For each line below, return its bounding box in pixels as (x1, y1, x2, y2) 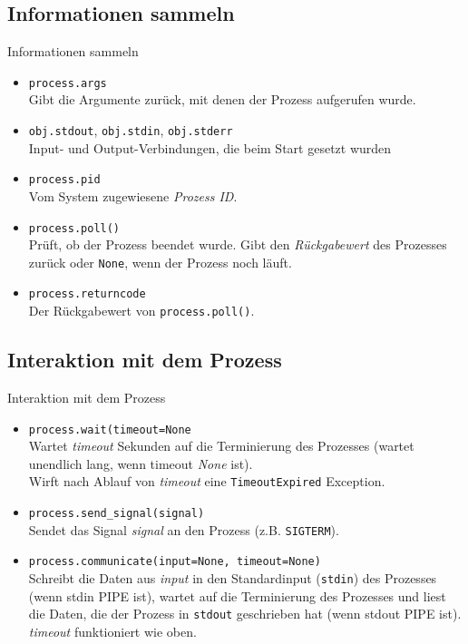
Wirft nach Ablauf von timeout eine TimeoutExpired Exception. (28, 472, 385, 491)
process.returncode (28, 288, 146, 301)
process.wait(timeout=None (28, 423, 191, 436)
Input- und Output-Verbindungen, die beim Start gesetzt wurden (28, 138, 392, 157)
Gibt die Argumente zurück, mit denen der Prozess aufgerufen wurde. (28, 90, 416, 109)
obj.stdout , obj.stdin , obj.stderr (28, 121, 233, 140)
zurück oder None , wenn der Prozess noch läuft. (28, 252, 292, 271)
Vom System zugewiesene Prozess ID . (28, 186, 238, 205)
